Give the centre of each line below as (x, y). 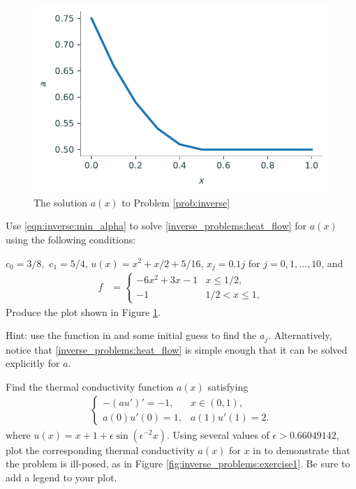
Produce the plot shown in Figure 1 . (83, 311)
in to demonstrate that (302, 450)
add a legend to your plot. (61, 477)
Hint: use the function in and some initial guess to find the (131, 335)
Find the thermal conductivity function (90, 386)
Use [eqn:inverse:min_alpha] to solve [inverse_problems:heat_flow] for (156, 226)
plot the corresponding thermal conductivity (100, 450)
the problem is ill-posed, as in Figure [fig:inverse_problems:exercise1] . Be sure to (178, 464)
